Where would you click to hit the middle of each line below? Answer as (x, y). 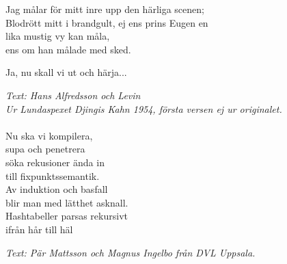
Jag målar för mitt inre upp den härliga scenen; (105, 9)
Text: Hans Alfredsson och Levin (73, 95)
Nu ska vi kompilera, (49, 135)
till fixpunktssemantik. (53, 175)
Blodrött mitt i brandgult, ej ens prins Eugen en (107, 22)
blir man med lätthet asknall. (67, 202)
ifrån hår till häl (39, 229)
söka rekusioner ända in (55, 162)
